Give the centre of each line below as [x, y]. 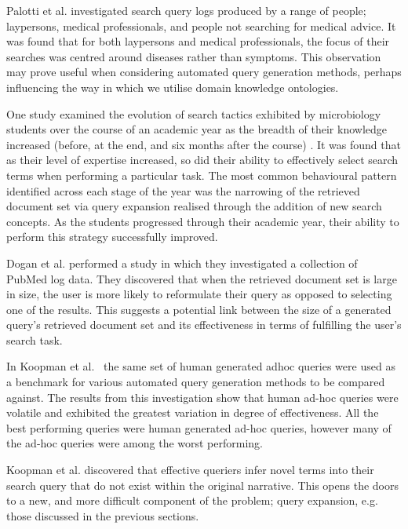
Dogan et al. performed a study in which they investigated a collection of [182, 263]
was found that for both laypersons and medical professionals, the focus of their [198, 41]
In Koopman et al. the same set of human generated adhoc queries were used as [201, 366]
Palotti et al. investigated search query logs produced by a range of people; [186, 10]
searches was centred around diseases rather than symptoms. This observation [194, 56]
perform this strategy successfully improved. [112, 237]
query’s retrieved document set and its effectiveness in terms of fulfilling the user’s [204, 325]
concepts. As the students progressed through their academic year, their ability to [203, 221]
